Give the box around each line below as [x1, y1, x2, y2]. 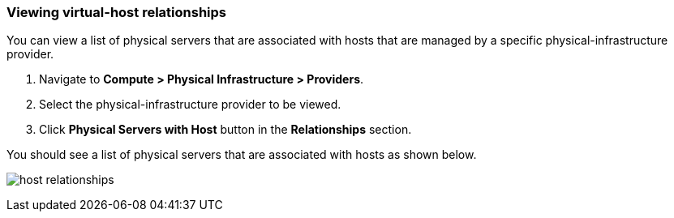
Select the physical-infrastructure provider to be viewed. [39, 97, 341, 112]
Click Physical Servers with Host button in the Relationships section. [39, 122, 412, 137]
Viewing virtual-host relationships [6, 4, 226, 20]
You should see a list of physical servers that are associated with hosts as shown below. [6, 147, 477, 162]
